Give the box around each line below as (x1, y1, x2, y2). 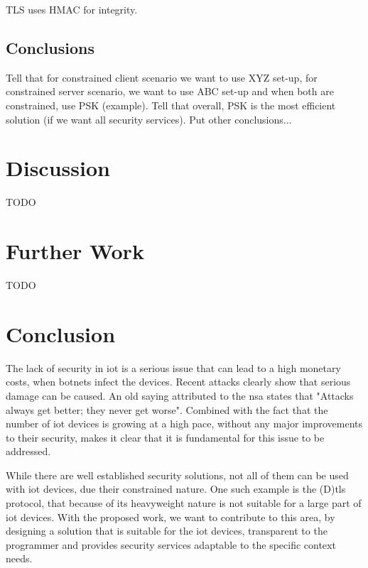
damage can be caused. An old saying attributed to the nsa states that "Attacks (6, 388, 354, 403)
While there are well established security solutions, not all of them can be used (6, 467, 349, 482)
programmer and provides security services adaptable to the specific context (6, 537, 336, 552)
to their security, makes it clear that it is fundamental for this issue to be (6, 430, 325, 444)
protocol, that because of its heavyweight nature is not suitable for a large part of (6, 496, 362, 510)
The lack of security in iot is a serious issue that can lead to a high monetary (6, 360, 341, 375)
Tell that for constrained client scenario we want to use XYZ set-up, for (6, 70, 318, 84)
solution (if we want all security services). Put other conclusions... (6, 111, 292, 126)
